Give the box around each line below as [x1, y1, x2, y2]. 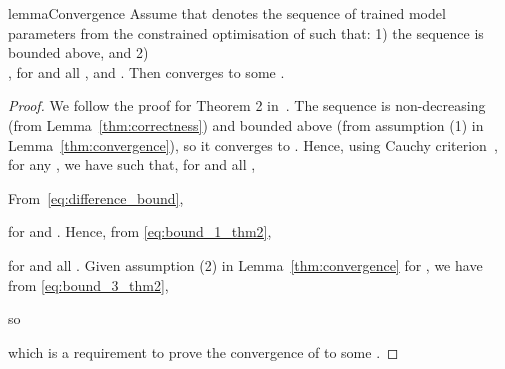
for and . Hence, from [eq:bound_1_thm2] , [8, 221, 272, 242]
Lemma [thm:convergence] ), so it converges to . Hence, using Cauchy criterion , [8, 134, 498, 155]
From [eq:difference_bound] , [8, 187, 184, 208]
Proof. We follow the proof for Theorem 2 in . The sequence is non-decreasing [8, 95, 486, 116]
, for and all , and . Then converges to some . [8, 61, 285, 82]
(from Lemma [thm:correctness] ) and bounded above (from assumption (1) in [8, 114, 484, 135]
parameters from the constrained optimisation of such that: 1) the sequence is [8, 22, 484, 43]
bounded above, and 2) [8, 42, 149, 63]
